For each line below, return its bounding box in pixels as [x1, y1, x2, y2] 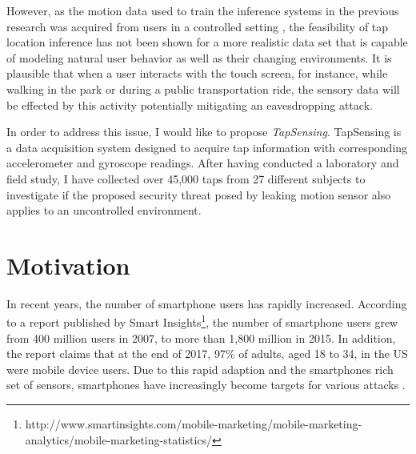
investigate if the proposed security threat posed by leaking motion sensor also [6, 186, 391, 203]
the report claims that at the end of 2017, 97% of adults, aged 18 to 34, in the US [6, 345, 408, 362]
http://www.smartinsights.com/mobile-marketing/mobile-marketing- [25, 416, 362, 432]
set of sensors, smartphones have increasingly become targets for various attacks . [6, 376, 406, 393]
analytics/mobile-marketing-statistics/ [25, 431, 213, 448]
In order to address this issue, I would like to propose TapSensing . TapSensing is [6, 123, 402, 140]
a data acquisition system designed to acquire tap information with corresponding [6, 139, 408, 155]
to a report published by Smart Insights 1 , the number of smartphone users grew [6, 311, 398, 331]
